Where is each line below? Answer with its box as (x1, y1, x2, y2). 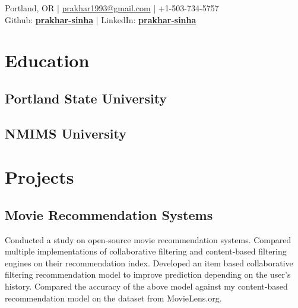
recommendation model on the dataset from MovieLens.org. (5, 291, 222, 304)
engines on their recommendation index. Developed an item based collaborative (5, 256, 293, 269)
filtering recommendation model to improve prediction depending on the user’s (5, 268, 291, 281)
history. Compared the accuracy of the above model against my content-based (5, 280, 288, 293)
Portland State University (5, 89, 167, 107)
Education (5, 48, 90, 73)
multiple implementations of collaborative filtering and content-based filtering (5, 245, 287, 257)
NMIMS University (5, 124, 126, 142)
